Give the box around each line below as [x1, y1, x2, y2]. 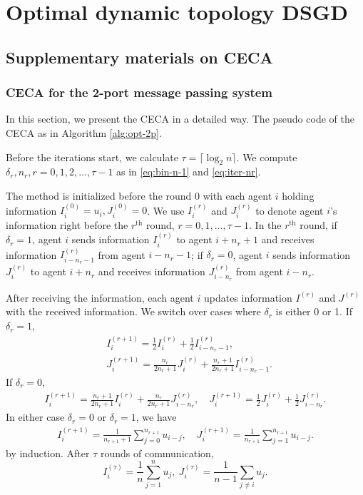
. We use [147, 203, 185, 218]
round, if [300, 217, 337, 232]
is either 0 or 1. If [275, 304, 352, 319]
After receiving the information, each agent [6, 290, 194, 305]
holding [282, 188, 315, 203]
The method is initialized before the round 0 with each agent [6, 188, 272, 203]
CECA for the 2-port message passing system [6, 83, 273, 101]
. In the [249, 217, 282, 232]
